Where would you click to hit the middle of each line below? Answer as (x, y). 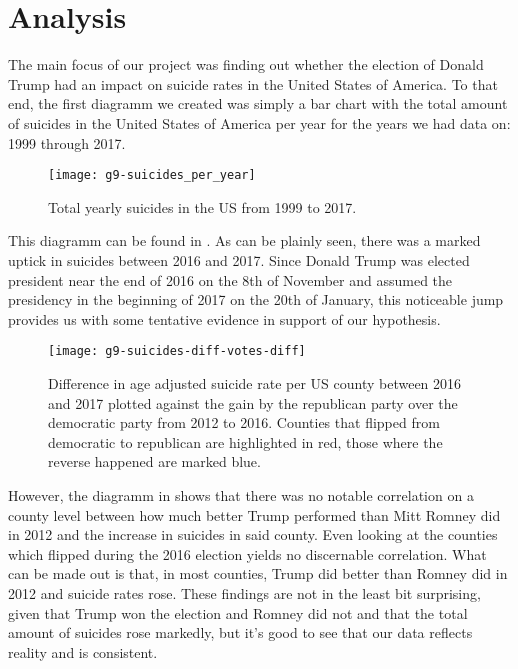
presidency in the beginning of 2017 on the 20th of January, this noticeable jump (256, 299)
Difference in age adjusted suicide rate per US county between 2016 (255, 382)
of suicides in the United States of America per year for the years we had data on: (259, 122)
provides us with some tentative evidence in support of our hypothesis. (224, 318)
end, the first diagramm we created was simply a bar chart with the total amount (258, 103)
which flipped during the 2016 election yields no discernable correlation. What (247, 553)
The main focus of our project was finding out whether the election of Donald (246, 64)
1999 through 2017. (67, 142)
